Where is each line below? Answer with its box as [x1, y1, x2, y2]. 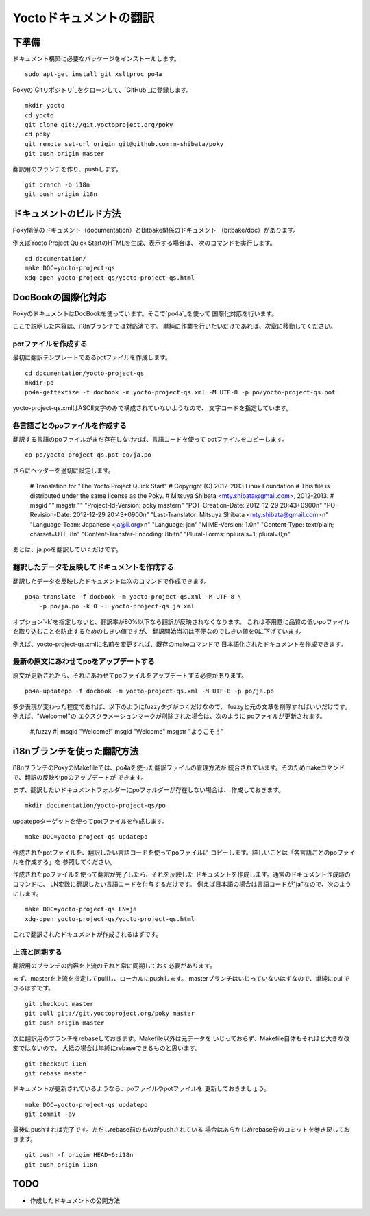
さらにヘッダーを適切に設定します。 [12, 466, 114, 475]
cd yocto [25, 111, 54, 119]
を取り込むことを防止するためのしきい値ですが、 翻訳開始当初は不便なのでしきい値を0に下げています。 [12, 628, 306, 636]
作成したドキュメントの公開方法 [29, 1196, 120, 1204]
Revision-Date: [29, 511, 72, 519]
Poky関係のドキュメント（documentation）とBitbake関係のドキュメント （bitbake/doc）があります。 [12, 226, 299, 235]
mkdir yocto [25, 102, 65, 110]
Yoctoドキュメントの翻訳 [12, 10, 155, 25]
